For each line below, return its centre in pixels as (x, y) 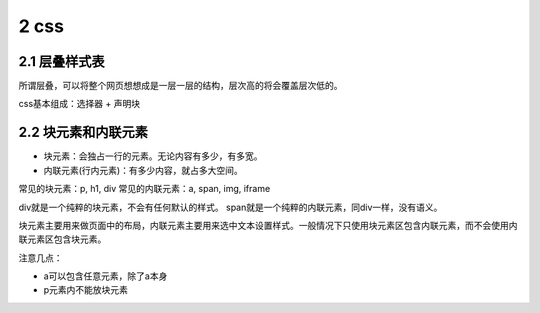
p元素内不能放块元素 (86, 290)
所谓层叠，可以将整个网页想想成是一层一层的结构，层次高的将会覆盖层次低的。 (180, 86)
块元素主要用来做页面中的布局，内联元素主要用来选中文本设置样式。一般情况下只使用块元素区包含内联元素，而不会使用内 (268, 225)
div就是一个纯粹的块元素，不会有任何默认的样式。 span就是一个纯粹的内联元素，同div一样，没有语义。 (230, 207)
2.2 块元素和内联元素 (83, 132)
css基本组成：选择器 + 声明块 (79, 104)
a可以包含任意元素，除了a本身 (105, 276)
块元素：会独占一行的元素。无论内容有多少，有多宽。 (153, 156)
